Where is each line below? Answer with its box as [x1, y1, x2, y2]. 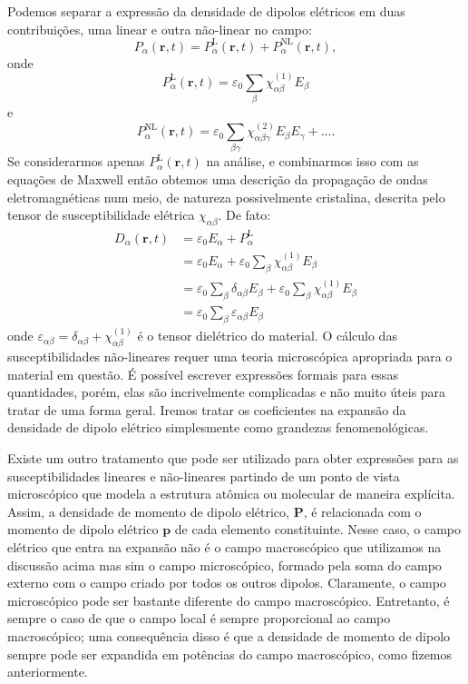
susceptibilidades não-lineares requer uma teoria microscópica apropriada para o [7, 347, 453, 366]
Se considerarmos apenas [7, 152, 145, 171]
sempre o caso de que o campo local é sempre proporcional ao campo [7, 609, 391, 628]
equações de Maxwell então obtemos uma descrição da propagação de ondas [7, 170, 428, 188]
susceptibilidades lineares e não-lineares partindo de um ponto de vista [7, 466, 400, 485]
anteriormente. [7, 662, 88, 681]
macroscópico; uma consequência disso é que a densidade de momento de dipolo [7, 627, 451, 646]
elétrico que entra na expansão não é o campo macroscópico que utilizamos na [7, 538, 442, 557]
